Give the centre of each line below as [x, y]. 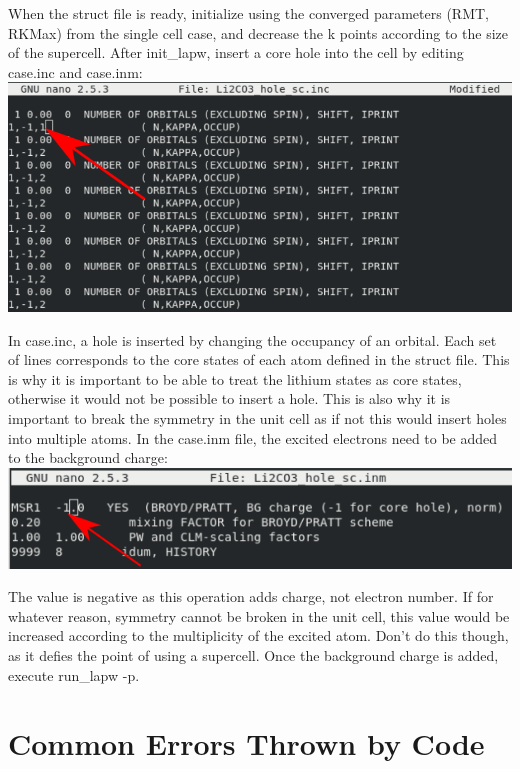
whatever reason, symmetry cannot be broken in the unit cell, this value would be [259, 615]
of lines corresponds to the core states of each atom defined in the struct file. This [259, 359]
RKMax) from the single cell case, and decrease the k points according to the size [258, 32]
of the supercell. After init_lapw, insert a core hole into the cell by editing [236, 52]
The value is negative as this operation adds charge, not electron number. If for [251, 596]
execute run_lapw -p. [74, 674]
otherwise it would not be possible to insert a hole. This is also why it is [229, 398]
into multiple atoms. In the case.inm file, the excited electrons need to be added [253, 437]
